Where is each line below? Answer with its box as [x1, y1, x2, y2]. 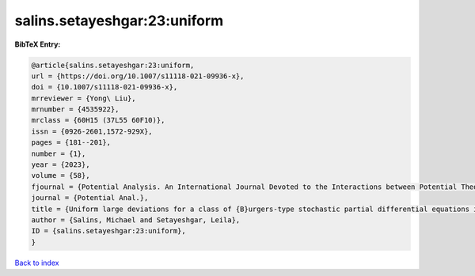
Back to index [14, 258, 59, 267]
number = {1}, [31, 149, 86, 158]
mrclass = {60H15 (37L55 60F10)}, [31, 115, 165, 125]
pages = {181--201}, [31, 138, 111, 147]
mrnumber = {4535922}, [31, 105, 120, 114]
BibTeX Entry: [14, 40, 61, 49]
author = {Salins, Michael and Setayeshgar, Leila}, [31, 216, 241, 225]
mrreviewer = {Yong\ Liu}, [31, 93, 136, 103]
